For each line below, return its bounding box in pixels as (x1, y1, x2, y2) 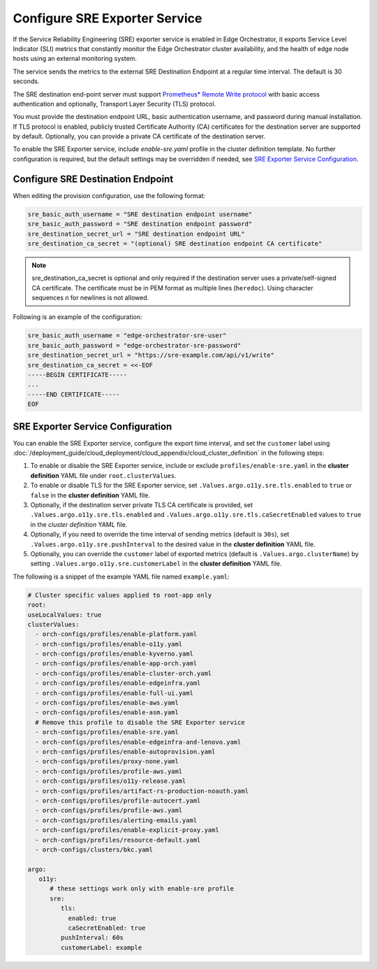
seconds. (13, 77, 40, 85)
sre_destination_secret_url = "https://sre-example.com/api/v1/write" (27, 351, 275, 360)
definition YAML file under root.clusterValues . (30, 471, 177, 479)
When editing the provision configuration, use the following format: (13, 191, 206, 199)
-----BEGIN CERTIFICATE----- (27, 371, 128, 379)
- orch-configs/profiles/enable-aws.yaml (35, 699, 179, 707)
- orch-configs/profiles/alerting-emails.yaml (35, 816, 198, 824)
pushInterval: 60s (60, 934, 124, 942)
